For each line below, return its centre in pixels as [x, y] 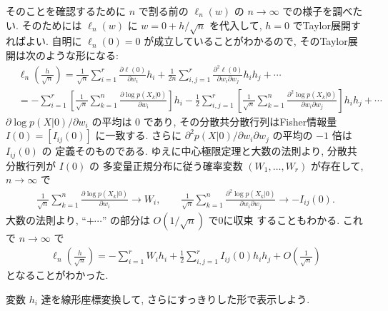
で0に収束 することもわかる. [274, 219]
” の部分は [126, 219]
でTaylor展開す [327, 25]
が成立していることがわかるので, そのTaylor [246, 41]
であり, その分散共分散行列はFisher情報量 [240, 121]
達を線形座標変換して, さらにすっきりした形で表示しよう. [175, 299]
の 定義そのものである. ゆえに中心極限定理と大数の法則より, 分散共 [199, 151]
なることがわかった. [62, 275]
